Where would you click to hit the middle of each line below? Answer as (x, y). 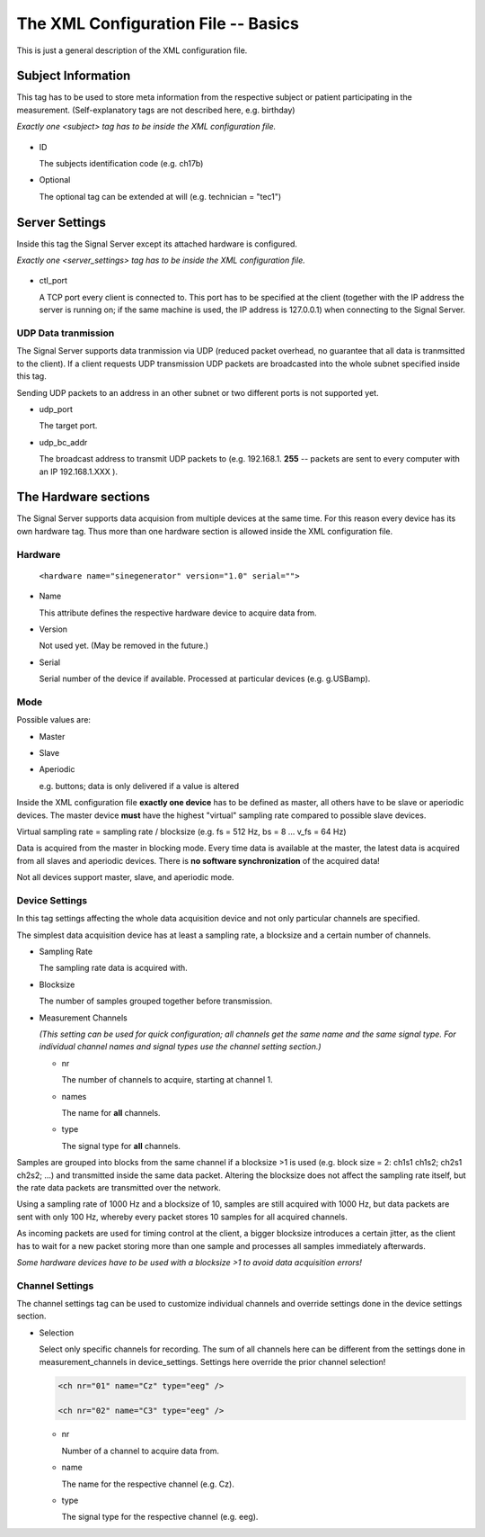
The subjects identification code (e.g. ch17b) (121, 164)
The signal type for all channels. (121, 1146)
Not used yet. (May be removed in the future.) (124, 646)
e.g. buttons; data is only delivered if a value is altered (139, 786)
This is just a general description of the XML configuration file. (132, 50)
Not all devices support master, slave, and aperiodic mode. (125, 877)
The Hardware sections (83, 497)
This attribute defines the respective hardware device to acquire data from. (178, 613)
